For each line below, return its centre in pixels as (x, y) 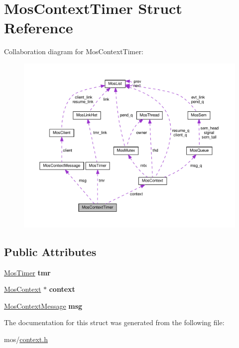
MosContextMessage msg (43, 305)
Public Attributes (50, 251)
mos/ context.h (26, 339)
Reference (39, 28)
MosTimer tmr (27, 272)
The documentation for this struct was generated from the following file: (114, 322)
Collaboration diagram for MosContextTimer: (74, 51)
